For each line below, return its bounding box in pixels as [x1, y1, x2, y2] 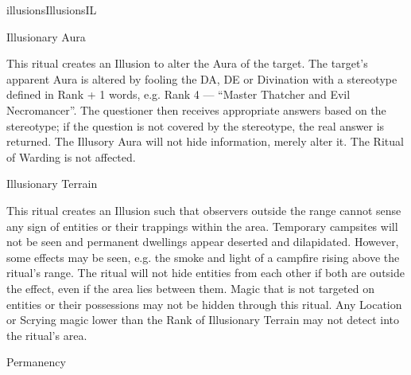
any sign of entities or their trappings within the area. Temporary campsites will [6, 217, 398, 234]
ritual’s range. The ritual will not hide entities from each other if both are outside [6, 264, 405, 281]
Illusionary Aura [6, 28, 86, 45]
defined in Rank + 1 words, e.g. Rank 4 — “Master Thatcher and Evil [6, 86, 351, 103]
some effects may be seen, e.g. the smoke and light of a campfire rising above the [6, 248, 400, 265]
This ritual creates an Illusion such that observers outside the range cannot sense [6, 201, 401, 218]
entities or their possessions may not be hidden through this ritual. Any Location [6, 295, 402, 312]
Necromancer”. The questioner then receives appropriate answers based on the [6, 101, 386, 118]
